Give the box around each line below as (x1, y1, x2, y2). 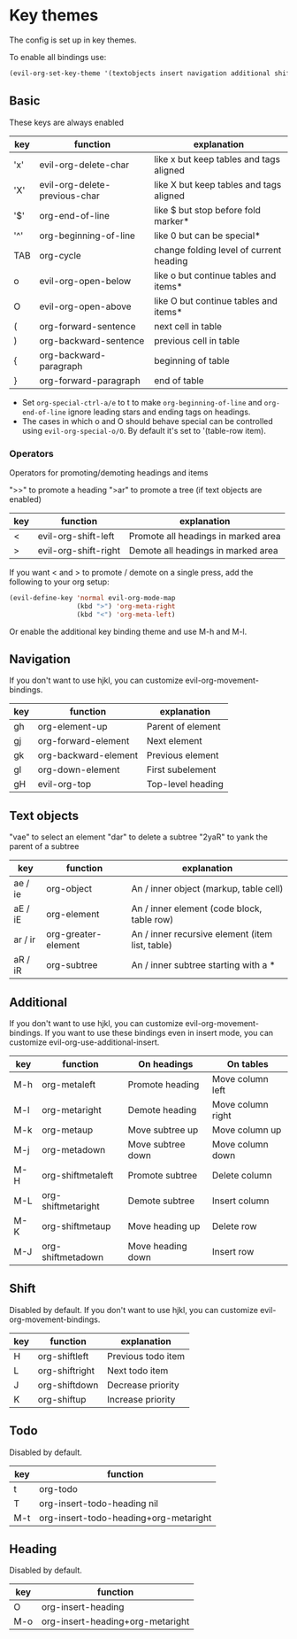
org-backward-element (37, 749, 139, 762)
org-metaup (41, 1124, 94, 1136)
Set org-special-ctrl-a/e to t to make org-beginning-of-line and (21, 397, 263, 407)
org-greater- (46, 928, 103, 940)
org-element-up (37, 721, 108, 733)
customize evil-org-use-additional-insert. (9, 1037, 160, 1048)
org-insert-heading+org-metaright (41, 1615, 190, 1627)
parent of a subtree (9, 841, 80, 852)
